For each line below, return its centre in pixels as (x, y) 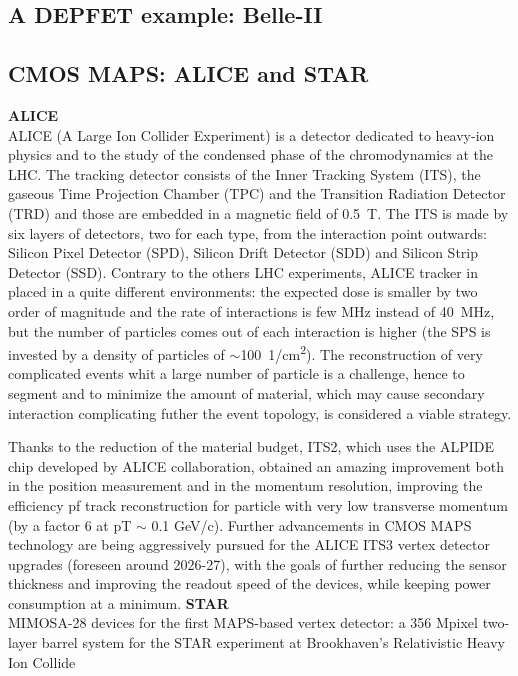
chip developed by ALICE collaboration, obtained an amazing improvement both (256, 465)
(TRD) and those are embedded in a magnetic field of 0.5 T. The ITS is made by (258, 212)
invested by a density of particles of (116, 353)
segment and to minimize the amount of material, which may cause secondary (246, 392)
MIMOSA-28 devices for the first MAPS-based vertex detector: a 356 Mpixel (243, 622)
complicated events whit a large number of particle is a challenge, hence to (236, 373)
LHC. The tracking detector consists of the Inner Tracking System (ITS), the (244, 173)
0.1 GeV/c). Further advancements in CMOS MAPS (311, 524)
